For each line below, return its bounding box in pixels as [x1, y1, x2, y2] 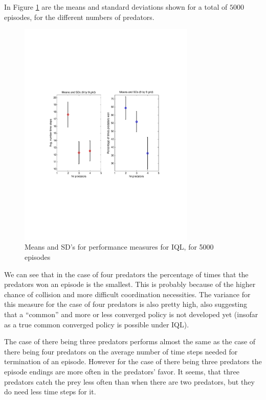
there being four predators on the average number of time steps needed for [4, 346, 238, 357]
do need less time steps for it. [4, 386, 96, 397]
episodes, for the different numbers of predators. [4, 11, 154, 22]
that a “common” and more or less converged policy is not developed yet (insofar [4, 309, 258, 319]
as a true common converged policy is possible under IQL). [4, 319, 189, 329]
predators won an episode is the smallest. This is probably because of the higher [4, 279, 256, 290]
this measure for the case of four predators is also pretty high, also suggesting [4, 299, 247, 309]
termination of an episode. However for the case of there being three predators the [4, 356, 262, 367]
